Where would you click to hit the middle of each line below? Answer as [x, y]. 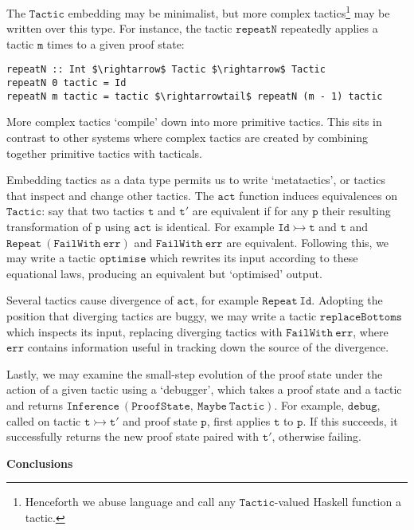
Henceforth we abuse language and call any [130, 502]
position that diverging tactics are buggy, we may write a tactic [162, 315]
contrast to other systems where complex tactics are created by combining [187, 137]
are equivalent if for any [250, 211]
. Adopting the [347, 300]
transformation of [49, 226]
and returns [35, 404]
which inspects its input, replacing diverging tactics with [145, 331]
